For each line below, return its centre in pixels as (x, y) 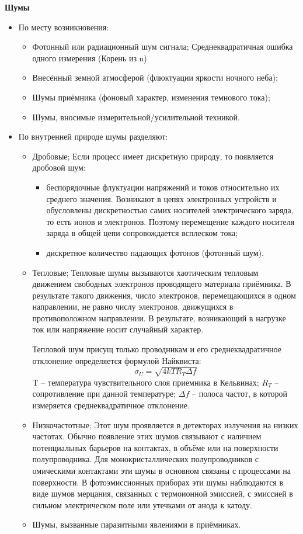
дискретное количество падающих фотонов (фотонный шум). (155, 252)
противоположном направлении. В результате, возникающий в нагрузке (159, 318)
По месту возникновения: (64, 27)
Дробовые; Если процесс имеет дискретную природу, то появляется (153, 156)
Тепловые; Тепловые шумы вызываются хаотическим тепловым (145, 272)
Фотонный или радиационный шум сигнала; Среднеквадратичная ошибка (163, 46)
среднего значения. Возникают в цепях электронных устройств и (161, 198)
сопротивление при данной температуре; (104, 393)
